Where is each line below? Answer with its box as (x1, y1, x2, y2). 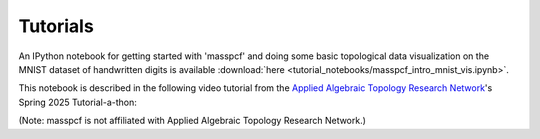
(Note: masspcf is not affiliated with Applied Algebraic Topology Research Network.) (18, 115, 367, 127)
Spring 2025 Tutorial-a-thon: (18, 96, 137, 108)
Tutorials (18, 15, 94, 37)
